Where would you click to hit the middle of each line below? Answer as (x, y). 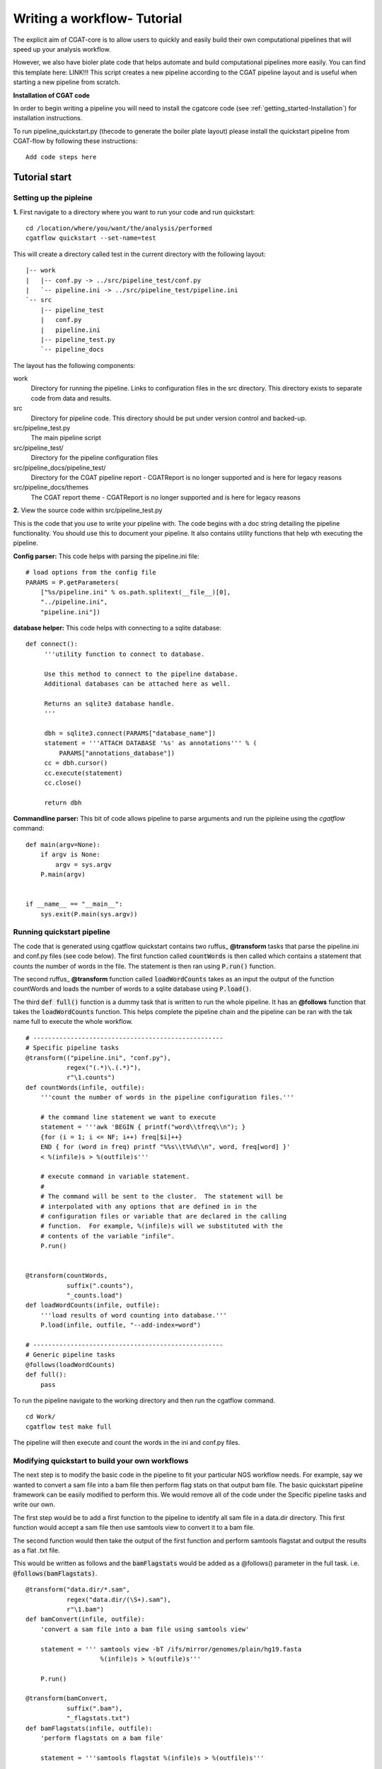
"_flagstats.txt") (98, 1718)
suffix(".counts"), (100, 1285)
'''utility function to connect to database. (125, 654)
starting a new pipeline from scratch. (66, 82)
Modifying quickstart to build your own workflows (101, 1460)
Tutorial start (42, 177)
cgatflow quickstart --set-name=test (91, 238)
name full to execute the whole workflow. (73, 1022)
